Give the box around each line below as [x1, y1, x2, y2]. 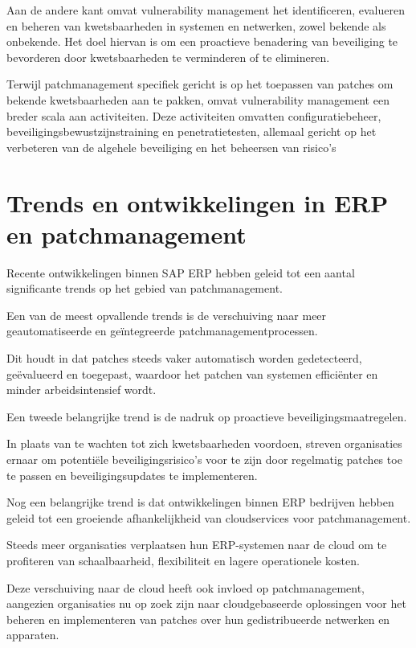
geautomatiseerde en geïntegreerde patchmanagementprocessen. [6, 322, 318, 339]
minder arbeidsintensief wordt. [6, 381, 157, 398]
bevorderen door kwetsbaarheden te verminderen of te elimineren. [6, 48, 330, 65]
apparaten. [6, 626, 59, 643]
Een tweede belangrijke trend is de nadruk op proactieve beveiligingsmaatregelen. [6, 408, 407, 424]
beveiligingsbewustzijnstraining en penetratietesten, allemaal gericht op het [6, 123, 377, 140]
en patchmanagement [6, 217, 247, 250]
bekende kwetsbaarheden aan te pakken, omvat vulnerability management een [6, 91, 389, 108]
